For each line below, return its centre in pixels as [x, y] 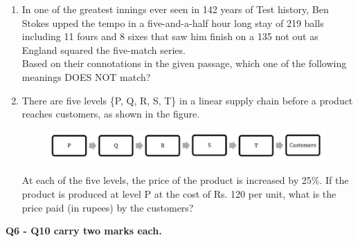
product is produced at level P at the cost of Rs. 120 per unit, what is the [179, 194]
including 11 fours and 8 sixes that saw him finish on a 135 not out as [170, 36]
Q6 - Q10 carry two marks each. [84, 231]
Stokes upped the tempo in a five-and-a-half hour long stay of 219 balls [173, 22]
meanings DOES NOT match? [86, 76]
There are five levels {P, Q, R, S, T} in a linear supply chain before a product [187, 100]
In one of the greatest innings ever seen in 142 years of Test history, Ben [175, 9]
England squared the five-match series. [104, 49]
